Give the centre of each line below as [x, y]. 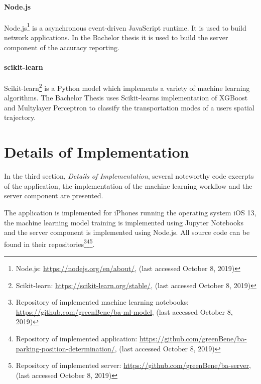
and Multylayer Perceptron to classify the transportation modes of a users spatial [129, 107]
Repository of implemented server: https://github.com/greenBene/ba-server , [133, 365]
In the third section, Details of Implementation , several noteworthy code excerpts [129, 176]
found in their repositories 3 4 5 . [49, 243]
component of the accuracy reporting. [62, 47]
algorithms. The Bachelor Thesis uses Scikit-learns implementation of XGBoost [126, 98]
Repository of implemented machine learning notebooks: [102, 302]
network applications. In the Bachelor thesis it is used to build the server [116, 37]
